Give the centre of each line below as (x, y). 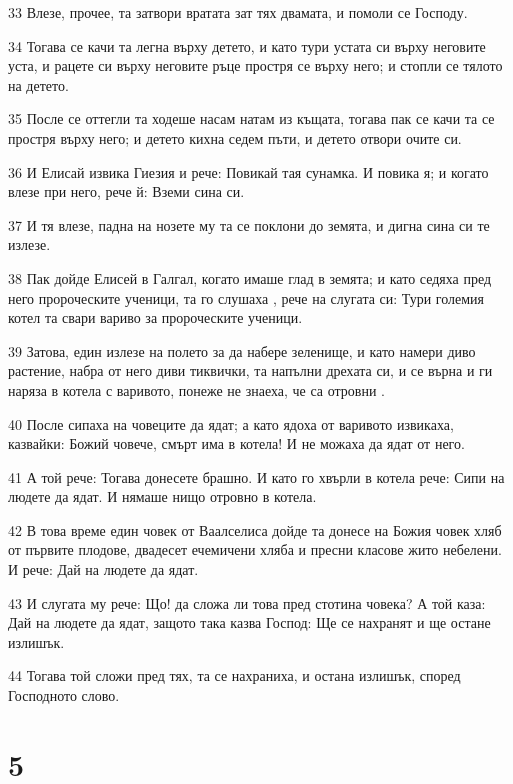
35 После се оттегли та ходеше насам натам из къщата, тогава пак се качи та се (251, 118)
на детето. (38, 84)
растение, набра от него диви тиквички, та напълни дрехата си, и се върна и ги (250, 370)
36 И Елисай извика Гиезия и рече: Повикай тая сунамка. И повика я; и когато (248, 171)
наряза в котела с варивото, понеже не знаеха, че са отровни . (196, 389)
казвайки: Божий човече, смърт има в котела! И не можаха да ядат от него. (236, 443)
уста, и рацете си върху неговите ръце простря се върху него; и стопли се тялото (255, 65)
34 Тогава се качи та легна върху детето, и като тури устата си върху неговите (247, 45)
